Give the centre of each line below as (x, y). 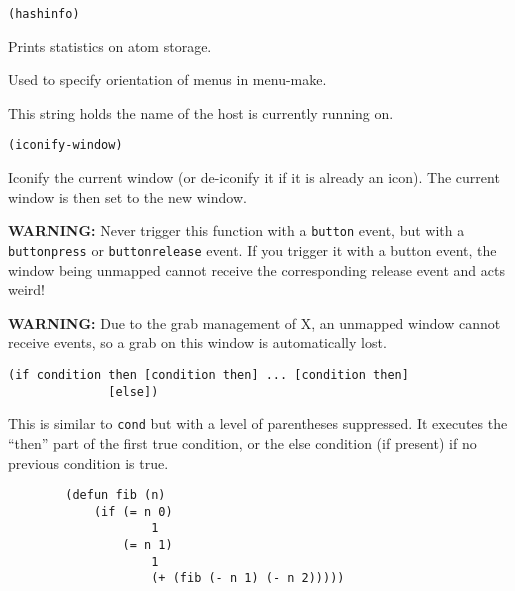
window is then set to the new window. (127, 196)
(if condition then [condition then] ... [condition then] (208, 374)
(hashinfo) (44, 14)
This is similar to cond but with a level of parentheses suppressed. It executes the (258, 423)
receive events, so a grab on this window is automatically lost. (197, 342)
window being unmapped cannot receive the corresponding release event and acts (256, 269)
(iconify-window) (65, 145)
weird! (26, 289)
